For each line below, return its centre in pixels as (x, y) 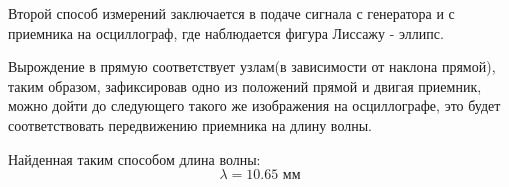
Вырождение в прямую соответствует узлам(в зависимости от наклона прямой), (252, 66)
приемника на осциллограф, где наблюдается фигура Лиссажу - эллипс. (226, 32)
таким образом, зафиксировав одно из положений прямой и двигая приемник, (245, 85)
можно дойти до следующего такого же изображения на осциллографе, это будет (254, 105)
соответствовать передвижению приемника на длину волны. (190, 124)
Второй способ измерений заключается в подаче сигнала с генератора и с (231, 13)
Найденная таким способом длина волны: (134, 158)
